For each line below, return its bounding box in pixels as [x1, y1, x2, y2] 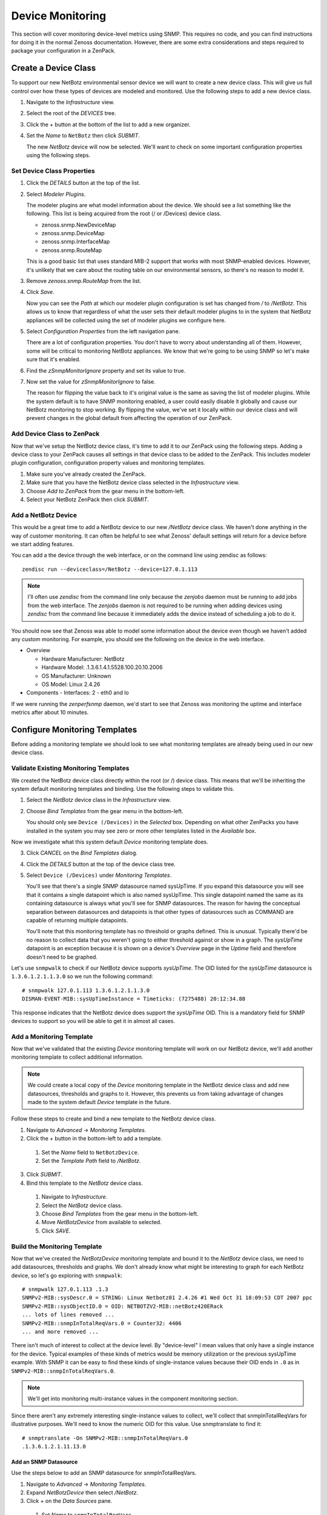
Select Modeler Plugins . [26, 190, 86, 198]
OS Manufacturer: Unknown [41, 672, 111, 679]
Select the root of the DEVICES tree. [26, 110, 116, 117]
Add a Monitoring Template [11, 1032, 93, 1041]
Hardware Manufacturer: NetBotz [41, 655, 125, 662]
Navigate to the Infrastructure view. [26, 99, 115, 106]
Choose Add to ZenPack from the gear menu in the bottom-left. [26, 487, 185, 494]
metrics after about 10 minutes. [11, 709, 89, 716]
